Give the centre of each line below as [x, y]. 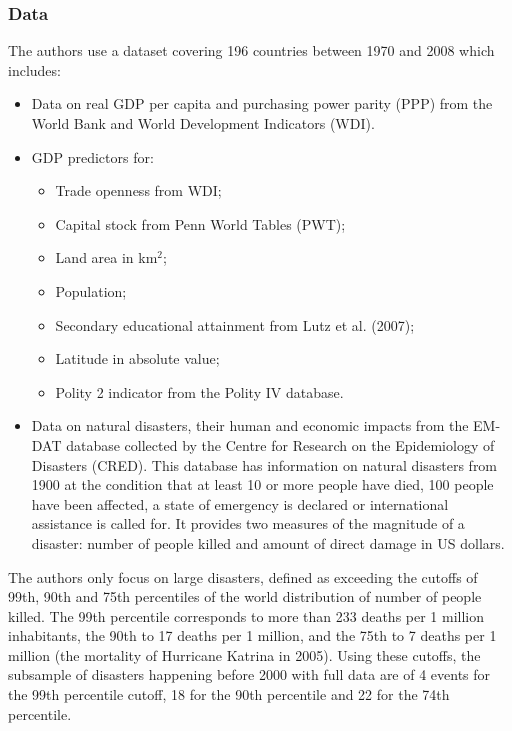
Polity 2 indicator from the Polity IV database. [199, 391]
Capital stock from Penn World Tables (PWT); [200, 223]
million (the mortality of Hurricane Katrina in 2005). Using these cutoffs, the [244, 654]
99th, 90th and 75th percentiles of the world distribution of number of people [245, 596]
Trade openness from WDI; [138, 190]
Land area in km [106, 257]
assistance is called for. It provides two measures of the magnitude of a [248, 523]
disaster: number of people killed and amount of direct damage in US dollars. [268, 542]
